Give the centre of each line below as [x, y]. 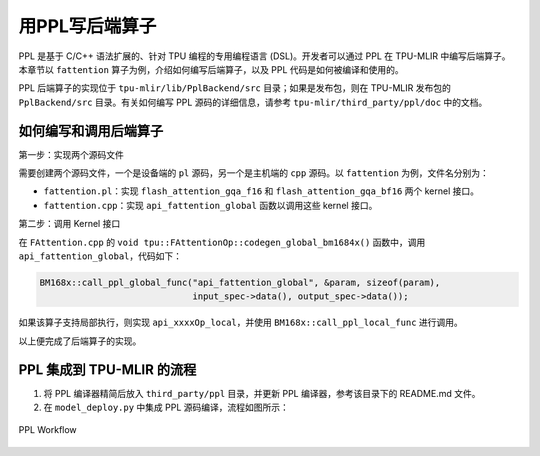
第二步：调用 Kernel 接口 [69, 224]
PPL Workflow [47, 430]
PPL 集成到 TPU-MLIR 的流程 [107, 369]
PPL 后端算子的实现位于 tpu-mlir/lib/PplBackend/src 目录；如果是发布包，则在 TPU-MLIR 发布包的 [235, 88]
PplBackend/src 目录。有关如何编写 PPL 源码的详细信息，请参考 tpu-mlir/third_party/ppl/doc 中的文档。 [253, 102]
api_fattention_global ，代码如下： [100, 256]
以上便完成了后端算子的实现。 [80, 341]
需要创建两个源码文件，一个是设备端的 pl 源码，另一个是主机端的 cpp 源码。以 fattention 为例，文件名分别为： [254, 173]
